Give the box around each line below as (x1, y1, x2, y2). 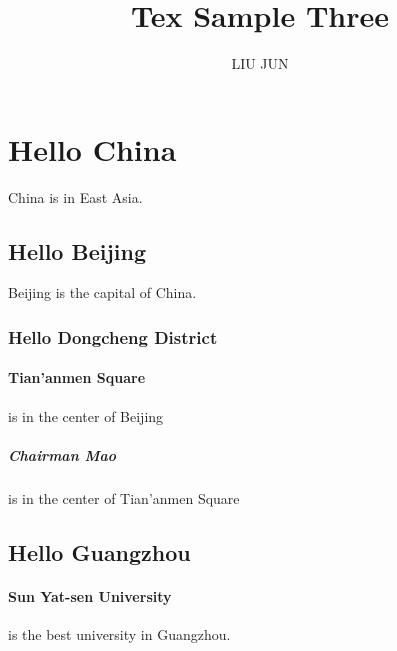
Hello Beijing (8, 235, 146, 266)
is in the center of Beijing (8, 405, 164, 426)
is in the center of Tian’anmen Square (8, 487, 240, 508)
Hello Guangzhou (8, 536, 191, 567)
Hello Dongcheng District (8, 324, 218, 349)
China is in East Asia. (8, 186, 143, 207)
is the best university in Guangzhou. (8, 624, 231, 645)
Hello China (8, 128, 177, 169)
